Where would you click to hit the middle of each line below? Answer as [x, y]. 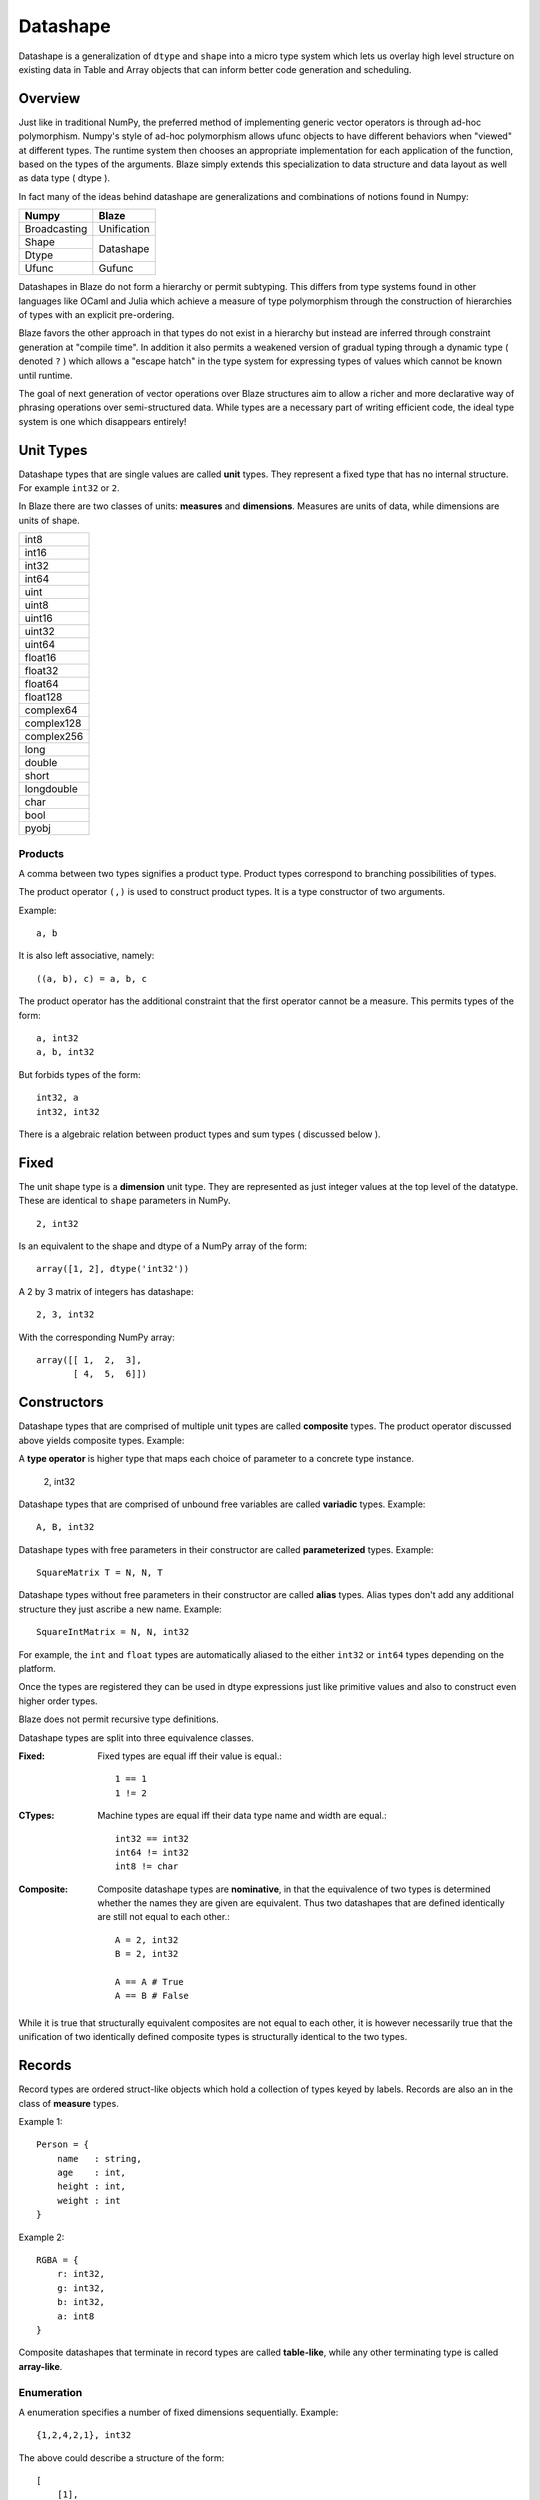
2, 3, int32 [65, 1314]
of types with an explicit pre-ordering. [96, 314]
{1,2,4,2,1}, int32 [84, 2435]
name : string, [99, 2158]
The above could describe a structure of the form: [121, 2457]
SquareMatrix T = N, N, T [100, 1573]
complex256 [54, 737]
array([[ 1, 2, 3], [89, 1360]
